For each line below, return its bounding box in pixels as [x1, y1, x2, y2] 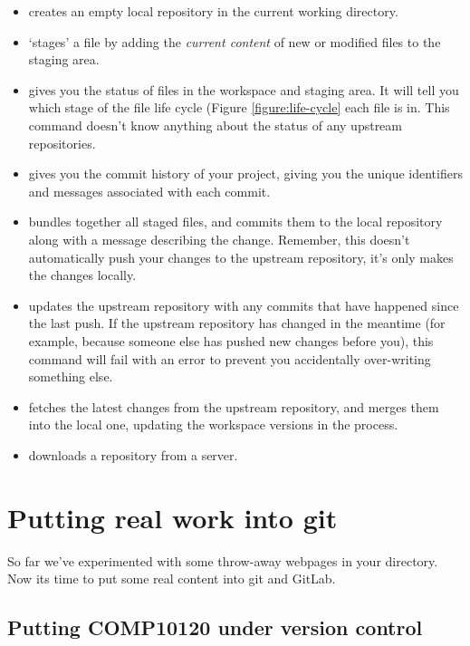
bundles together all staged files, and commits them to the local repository [28, 212, 443, 231]
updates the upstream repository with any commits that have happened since [28, 295, 459, 314]
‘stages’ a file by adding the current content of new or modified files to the [28, 32, 441, 51]
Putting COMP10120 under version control [7, 613, 423, 641]
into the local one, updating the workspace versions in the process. [28, 415, 398, 434]
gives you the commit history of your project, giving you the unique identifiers [28, 164, 463, 183]
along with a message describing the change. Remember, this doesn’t [28, 229, 410, 248]
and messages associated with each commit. [28, 181, 271, 200]
